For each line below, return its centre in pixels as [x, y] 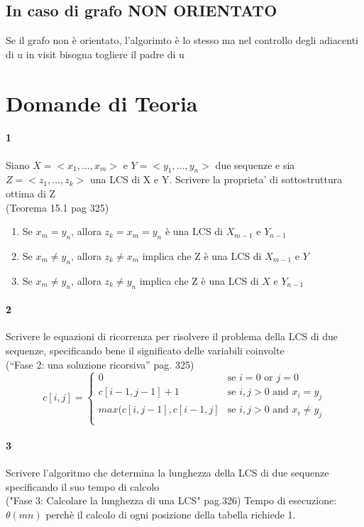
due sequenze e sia [255, 164]
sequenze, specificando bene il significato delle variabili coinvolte [145, 350]
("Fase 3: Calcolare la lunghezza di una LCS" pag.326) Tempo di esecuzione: [171, 500]
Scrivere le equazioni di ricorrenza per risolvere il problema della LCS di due [172, 336]
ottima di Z [31, 193]
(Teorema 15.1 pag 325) [57, 207]
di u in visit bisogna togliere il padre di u [95, 54]
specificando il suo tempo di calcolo [83, 486]
